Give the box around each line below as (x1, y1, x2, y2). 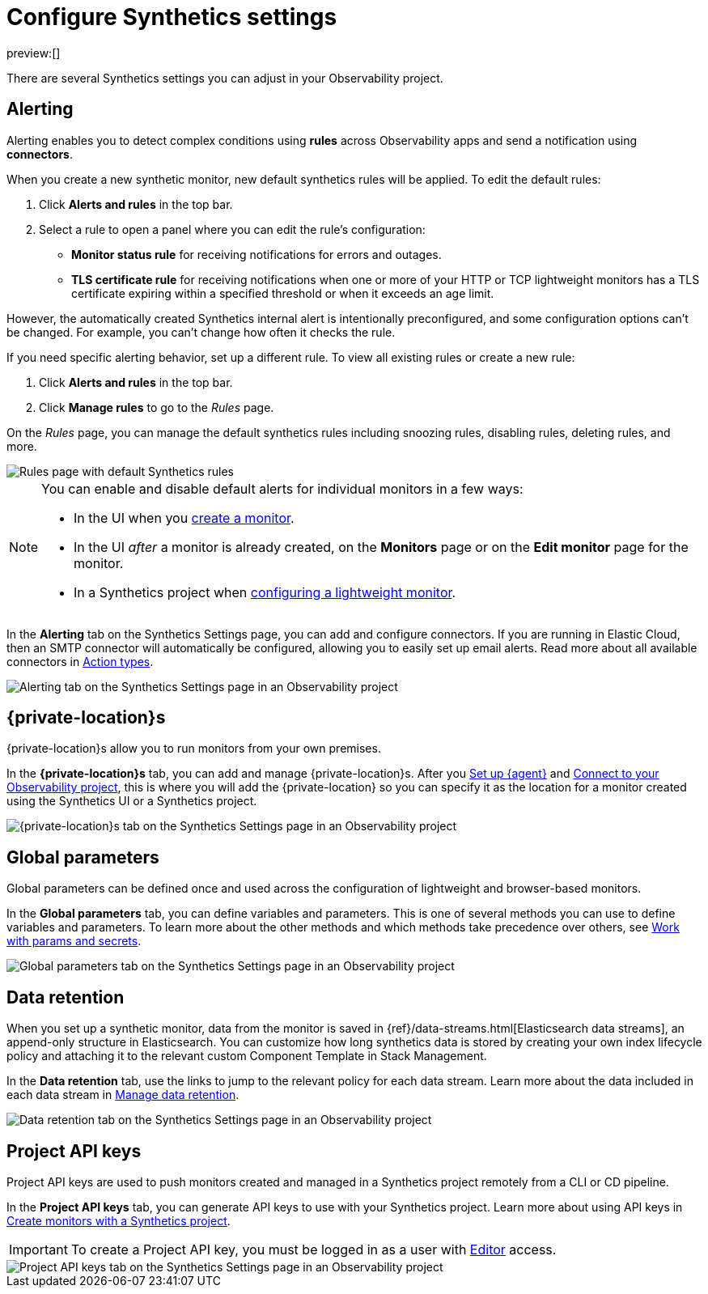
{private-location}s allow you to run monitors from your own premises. (6, 741, 381, 756)
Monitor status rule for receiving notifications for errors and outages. (71, 247, 442, 261)
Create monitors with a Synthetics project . (6, 1213, 231, 1228)
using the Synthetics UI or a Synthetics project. (6, 794, 257, 808)
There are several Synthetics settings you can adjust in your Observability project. (6, 70, 443, 85)
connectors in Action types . (6, 654, 154, 668)
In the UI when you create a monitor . (74, 509, 295, 526)
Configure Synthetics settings (6, 3, 337, 31)
